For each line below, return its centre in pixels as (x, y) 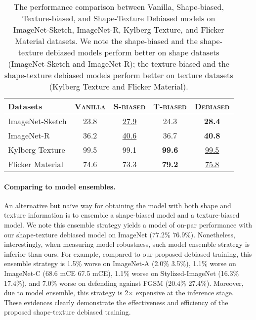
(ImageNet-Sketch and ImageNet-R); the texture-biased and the (119, 64)
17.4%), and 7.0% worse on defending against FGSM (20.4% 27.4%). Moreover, (124, 283)
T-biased (170, 106)
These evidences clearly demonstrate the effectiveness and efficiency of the (116, 302)
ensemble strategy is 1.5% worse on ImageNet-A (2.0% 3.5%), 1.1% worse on (120, 263)
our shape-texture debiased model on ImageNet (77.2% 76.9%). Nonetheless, (120, 234)
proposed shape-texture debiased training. (67, 312)
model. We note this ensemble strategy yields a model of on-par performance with (128, 224)
